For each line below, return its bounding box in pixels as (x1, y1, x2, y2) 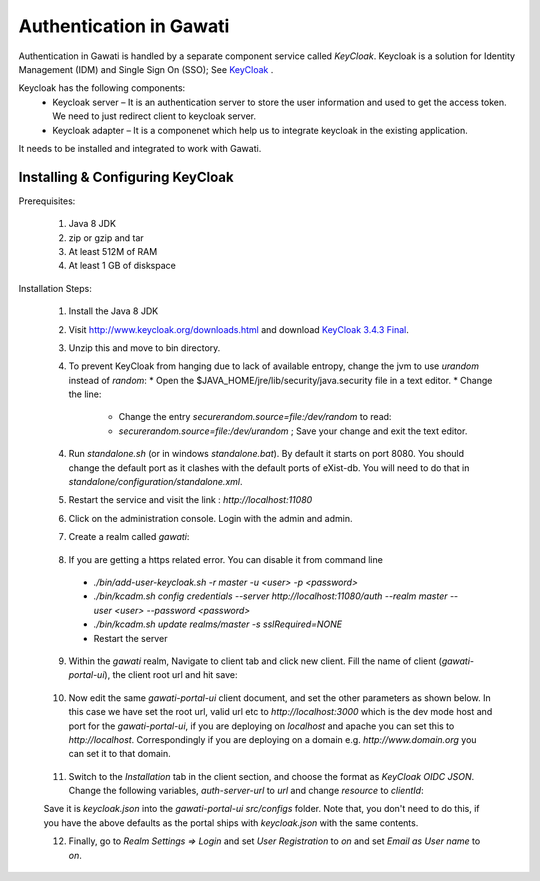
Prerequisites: (18, 195, 76, 207)
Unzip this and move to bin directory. (68, 341, 221, 354)
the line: (68, 388, 102, 400)
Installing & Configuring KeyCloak (18, 168, 234, 185)
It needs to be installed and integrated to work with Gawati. (18, 142, 262, 154)
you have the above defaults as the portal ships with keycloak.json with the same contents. (43, 816, 419, 829)
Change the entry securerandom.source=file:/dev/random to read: (118, 411, 392, 423)
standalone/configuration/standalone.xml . (68, 476, 243, 488)
